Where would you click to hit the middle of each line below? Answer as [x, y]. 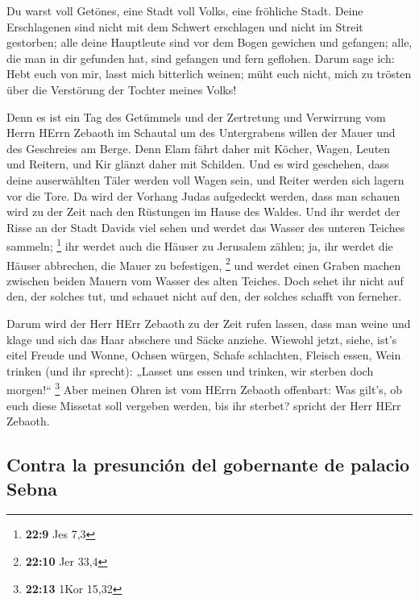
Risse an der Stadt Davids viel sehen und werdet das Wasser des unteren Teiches [206, 227]
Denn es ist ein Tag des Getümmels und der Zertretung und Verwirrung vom [196, 116]
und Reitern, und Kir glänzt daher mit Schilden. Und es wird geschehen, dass [198, 164]
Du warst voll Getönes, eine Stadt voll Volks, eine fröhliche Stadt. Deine [185, 10]
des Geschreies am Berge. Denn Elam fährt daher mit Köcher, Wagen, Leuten [199, 148]
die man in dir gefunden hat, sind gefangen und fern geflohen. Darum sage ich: [201, 58]
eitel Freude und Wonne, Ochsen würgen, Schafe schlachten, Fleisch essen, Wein [204, 355]
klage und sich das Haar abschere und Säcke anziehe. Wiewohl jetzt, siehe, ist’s [202, 339]
